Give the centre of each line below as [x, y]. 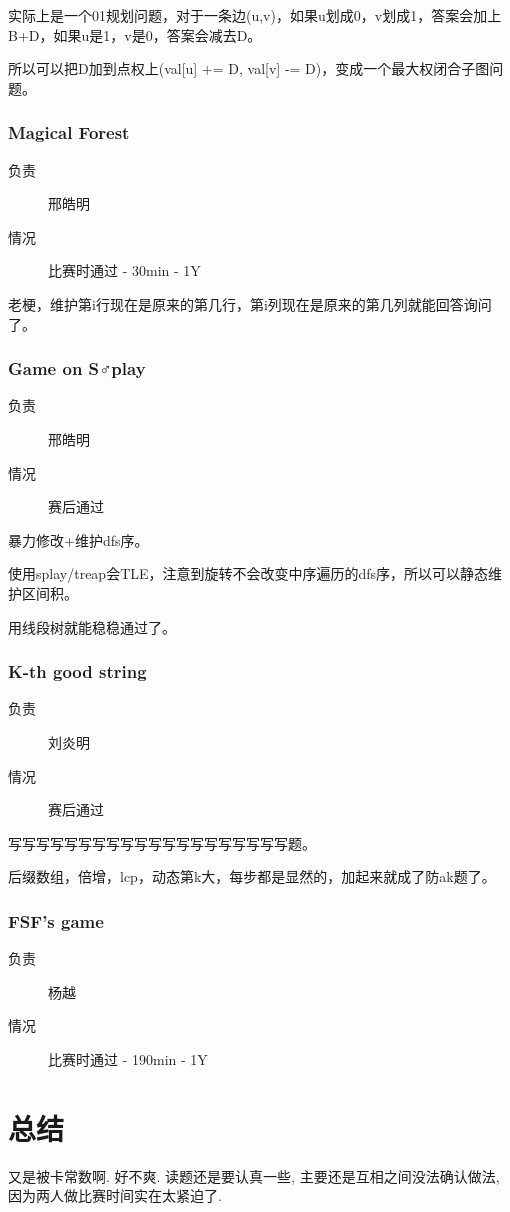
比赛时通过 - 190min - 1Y [128, 1058]
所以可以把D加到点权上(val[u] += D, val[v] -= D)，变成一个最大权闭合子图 [249, 68]
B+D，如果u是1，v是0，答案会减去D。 [135, 34]
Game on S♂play [77, 368]
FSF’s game [56, 920]
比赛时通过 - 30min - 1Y [124, 270]
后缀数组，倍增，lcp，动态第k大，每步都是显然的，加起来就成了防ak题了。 [252, 876]
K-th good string [77, 671]
